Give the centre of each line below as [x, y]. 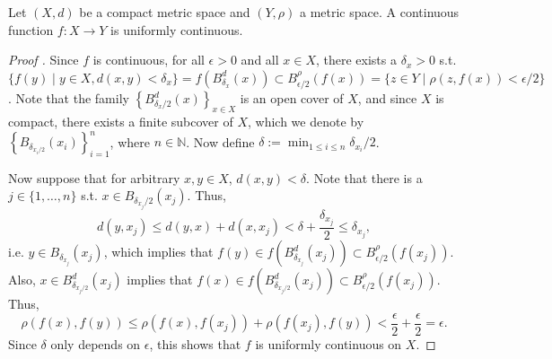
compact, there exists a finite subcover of [121, 121]
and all [260, 60]
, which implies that [158, 252]
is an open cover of [292, 98]
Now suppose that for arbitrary [94, 177]
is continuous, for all [149, 60]
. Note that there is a [364, 177]
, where [130, 141]
